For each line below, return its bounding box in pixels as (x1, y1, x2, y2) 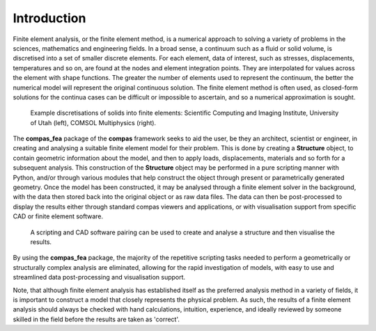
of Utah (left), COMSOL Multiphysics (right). (30, 118, 157, 127)
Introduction (13, 10, 86, 26)
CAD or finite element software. (13, 212, 104, 220)
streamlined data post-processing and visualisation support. (13, 273, 186, 282)
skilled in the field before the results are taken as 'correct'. (13, 315, 180, 323)
